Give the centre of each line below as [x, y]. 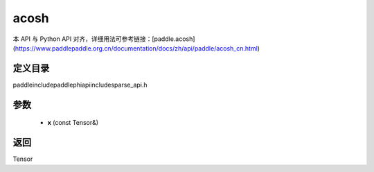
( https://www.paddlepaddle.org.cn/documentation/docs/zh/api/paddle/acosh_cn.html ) [136, 48]
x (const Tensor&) [73, 123]
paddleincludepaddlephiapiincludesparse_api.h [80, 85]
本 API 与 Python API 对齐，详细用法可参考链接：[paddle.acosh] [104, 39]
